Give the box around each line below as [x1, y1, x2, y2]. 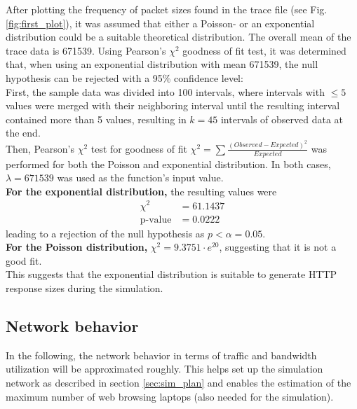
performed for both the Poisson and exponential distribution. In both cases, [6, 156, 331, 171]
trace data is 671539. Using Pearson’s [6, 43, 166, 57]
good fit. [6, 253, 42, 268]
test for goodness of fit [90, 141, 187, 155]
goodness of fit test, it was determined [182, 43, 346, 57]
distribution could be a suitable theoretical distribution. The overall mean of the [6, 29, 351, 44]
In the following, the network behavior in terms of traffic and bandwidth [6, 347, 317, 362]
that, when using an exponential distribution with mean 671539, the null [6, 57, 318, 71]
